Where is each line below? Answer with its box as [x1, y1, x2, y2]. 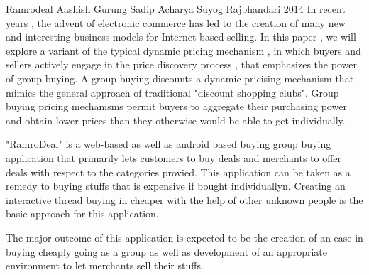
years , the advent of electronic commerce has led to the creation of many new [6, 15, 346, 30]
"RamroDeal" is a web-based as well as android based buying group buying [6, 136, 331, 151]
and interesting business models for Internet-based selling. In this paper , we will [6, 29, 356, 44]
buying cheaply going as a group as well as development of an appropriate [6, 244, 328, 259]
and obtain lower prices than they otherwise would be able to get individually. [6, 112, 346, 127]
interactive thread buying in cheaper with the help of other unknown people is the [6, 192, 363, 207]
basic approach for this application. [6, 206, 159, 221]
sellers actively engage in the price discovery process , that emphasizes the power [6, 57, 357, 72]
